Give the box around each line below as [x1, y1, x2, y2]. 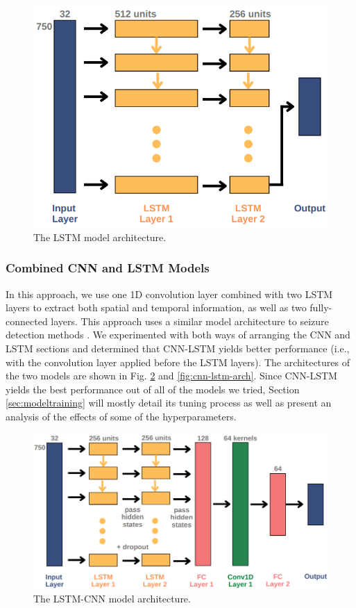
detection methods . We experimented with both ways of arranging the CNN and [6, 327, 350, 342]
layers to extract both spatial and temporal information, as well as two [6, 300, 307, 315]
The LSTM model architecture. [33, 229, 167, 244]
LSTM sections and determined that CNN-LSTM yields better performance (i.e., [6, 340, 350, 355]
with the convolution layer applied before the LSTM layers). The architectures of [6, 354, 350, 369]
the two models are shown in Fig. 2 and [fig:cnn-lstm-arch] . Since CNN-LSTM [6, 368, 337, 383]
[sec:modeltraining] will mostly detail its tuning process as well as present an [6, 395, 332, 410]
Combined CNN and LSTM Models [6, 259, 210, 277]
